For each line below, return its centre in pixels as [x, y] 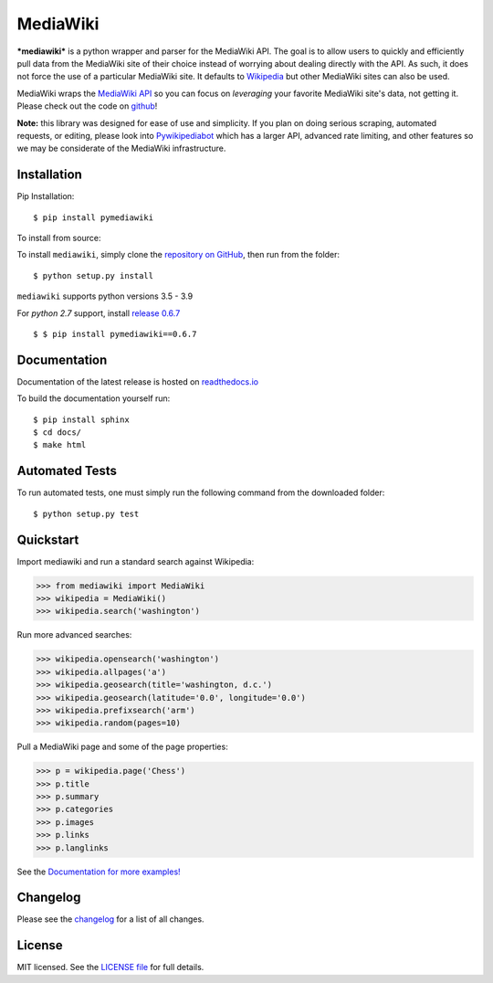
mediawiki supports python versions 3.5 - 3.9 [105, 296]
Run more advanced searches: [74, 635]
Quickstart [48, 539]
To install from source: [59, 238]
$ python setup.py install [94, 275]
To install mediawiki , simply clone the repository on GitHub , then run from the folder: [178, 255]
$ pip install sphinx [81, 419]
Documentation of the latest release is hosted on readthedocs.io [138, 381]
